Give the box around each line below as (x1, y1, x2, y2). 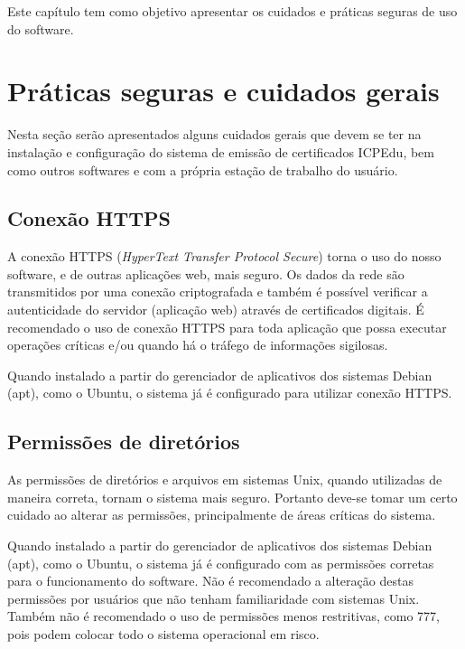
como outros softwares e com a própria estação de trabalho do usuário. (7, 160, 398, 179)
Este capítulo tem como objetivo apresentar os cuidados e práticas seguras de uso (7, 2, 458, 20)
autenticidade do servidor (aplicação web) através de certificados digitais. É (7, 300, 424, 319)
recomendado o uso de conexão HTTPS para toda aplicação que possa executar (7, 317, 447, 336)
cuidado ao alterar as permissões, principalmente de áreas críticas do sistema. (7, 505, 436, 524)
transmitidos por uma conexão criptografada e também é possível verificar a (7, 282, 428, 301)
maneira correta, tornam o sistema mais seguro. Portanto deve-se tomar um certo (7, 487, 458, 506)
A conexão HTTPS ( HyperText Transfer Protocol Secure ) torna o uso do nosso (7, 247, 442, 266)
